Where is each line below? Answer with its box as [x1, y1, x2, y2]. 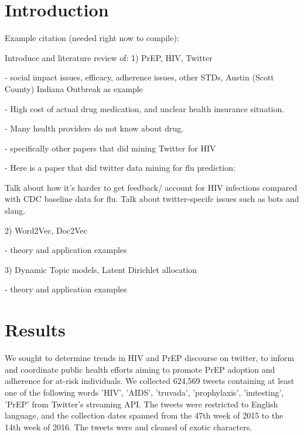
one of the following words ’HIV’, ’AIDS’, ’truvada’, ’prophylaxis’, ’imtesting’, [5, 386, 284, 398]
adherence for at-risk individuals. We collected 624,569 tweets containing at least [5, 375, 295, 387]
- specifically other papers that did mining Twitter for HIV [5, 141, 216, 154]
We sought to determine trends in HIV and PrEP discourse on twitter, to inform [5, 352, 295, 364]
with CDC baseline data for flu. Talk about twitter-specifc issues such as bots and [5, 193, 299, 205]
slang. [5, 204, 26, 217]
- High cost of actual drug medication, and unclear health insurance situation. [5, 102, 285, 114]
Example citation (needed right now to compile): [5, 32, 179, 44]
